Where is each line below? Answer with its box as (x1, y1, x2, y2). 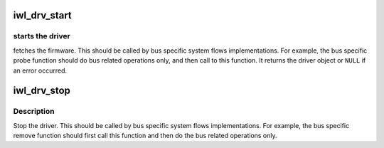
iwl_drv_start (13, 9, 73, 21)
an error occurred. (13, 66, 68, 75)
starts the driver (13, 31, 70, 41)
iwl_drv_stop (13, 85, 71, 97)
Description (13, 107, 55, 117)
